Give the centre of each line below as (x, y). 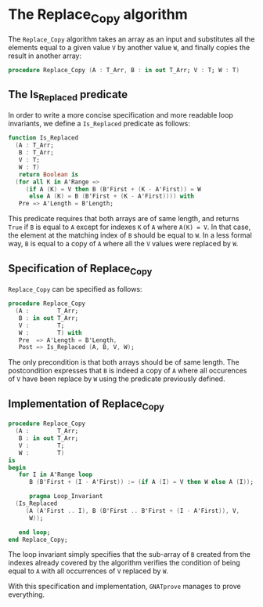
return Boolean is (49, 174)
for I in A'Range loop (55, 475)
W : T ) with (50, 333)
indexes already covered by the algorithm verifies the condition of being (124, 563)
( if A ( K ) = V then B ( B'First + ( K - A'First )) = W (113, 189)
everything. (27, 594)
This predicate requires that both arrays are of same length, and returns (124, 219)
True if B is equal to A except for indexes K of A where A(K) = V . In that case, (130, 227)
